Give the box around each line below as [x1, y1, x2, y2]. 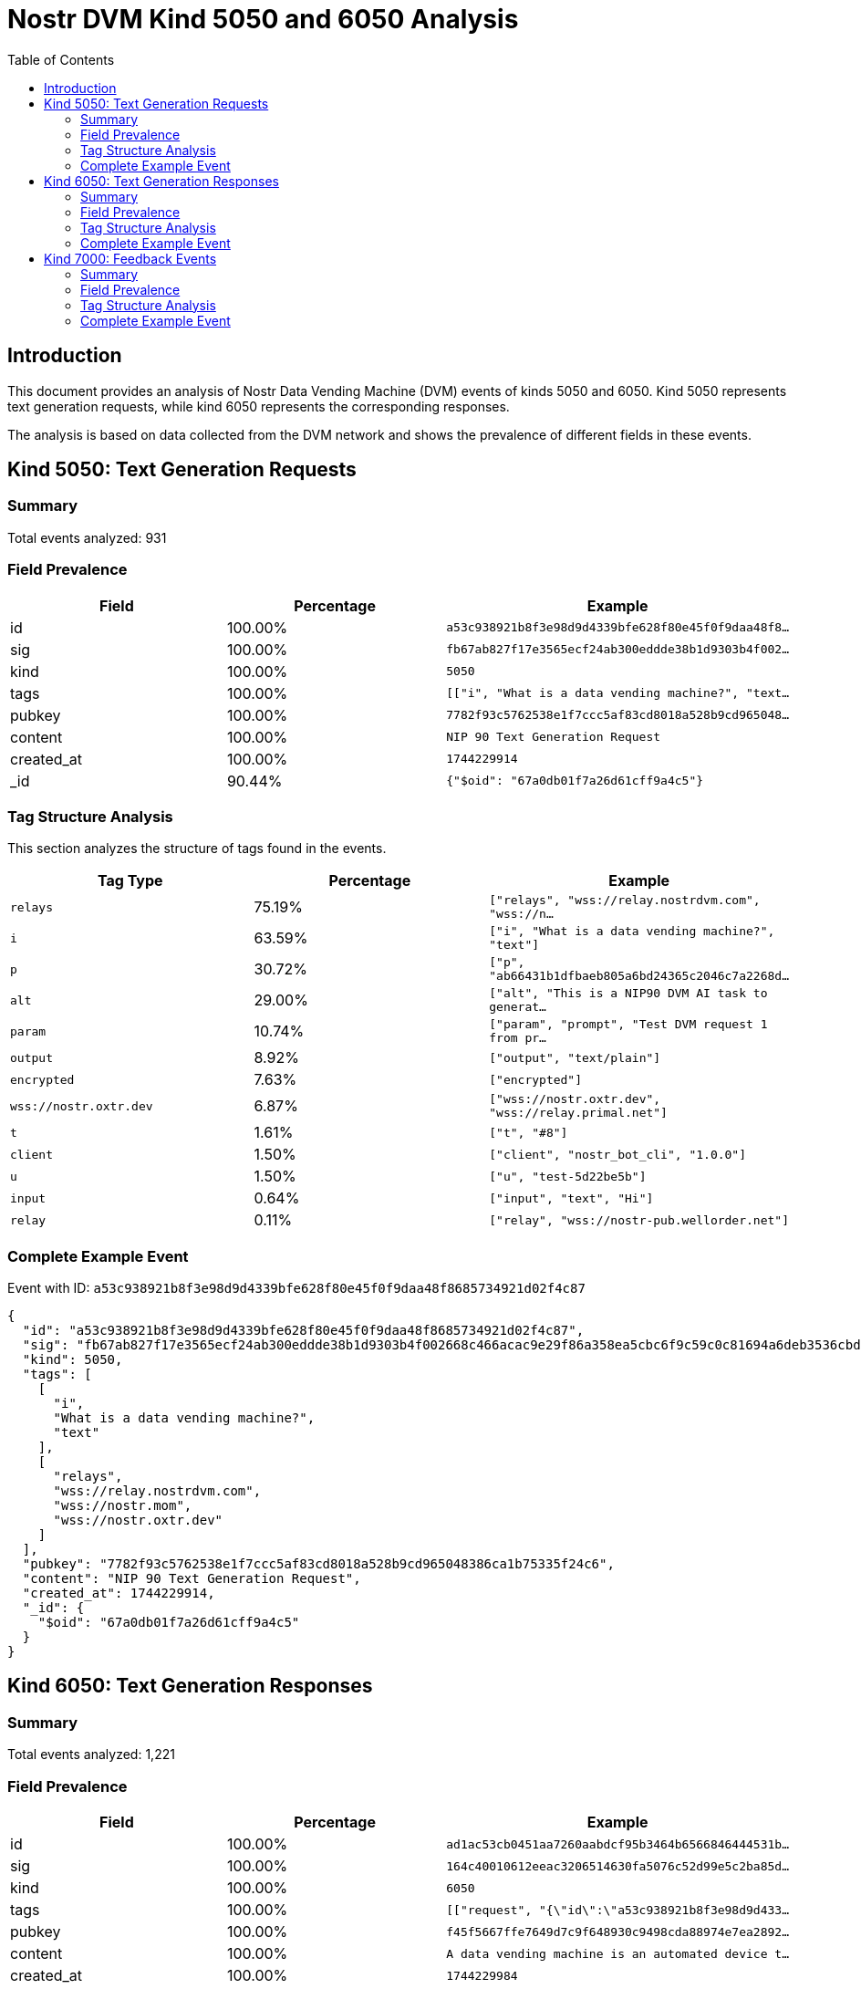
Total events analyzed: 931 [7, 529, 167, 546]
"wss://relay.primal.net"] [489, 1106, 668, 1120]
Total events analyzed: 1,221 [7, 1746, 175, 1763]
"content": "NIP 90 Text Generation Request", [22, 1571, 361, 1587]
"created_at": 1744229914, [22, 1586, 215, 1601]
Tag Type [97, 871, 163, 890]
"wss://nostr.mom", [53, 1498, 192, 1514]
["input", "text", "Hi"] [489, 1191, 654, 1205]
